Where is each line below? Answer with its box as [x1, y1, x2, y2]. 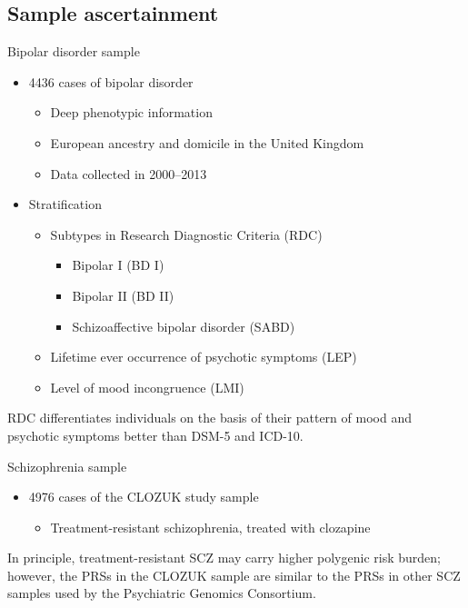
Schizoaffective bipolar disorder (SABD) [72, 316, 295, 335]
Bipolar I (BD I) [72, 255, 164, 274]
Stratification [28, 194, 102, 214]
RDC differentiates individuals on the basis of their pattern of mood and [7, 408, 412, 427]
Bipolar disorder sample [7, 42, 140, 61]
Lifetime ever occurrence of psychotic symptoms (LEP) [50, 347, 357, 366]
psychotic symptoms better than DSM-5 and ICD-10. [7, 425, 304, 444]
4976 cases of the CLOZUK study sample [28, 487, 259, 506]
